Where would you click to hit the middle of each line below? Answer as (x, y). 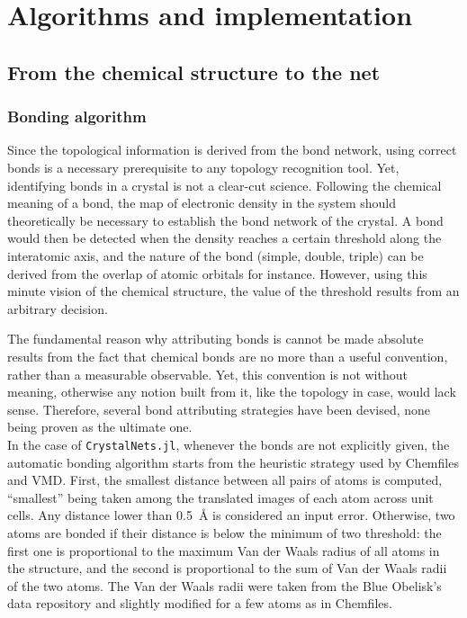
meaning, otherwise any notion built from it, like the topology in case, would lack (232, 392)
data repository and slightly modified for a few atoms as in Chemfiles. (200, 603)
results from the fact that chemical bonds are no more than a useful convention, (228, 356)
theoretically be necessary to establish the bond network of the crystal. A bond (225, 220)
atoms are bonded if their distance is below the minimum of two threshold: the (225, 532)
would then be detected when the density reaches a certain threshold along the (225, 238)
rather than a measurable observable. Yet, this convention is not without (207, 374)
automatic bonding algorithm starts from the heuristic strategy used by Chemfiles (233, 462)
